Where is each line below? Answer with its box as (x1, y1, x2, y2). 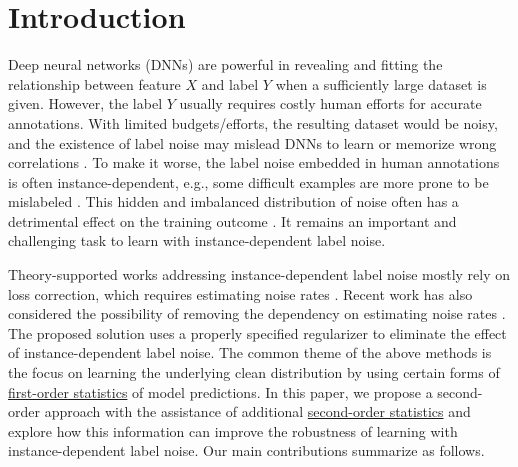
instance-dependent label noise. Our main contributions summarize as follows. (8, 440, 485, 461)
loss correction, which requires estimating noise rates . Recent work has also (8, 283, 473, 304)
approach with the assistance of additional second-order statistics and (44, 401, 471, 422)
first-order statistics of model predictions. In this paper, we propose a (8, 381, 433, 402)
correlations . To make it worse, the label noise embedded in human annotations (8, 152, 500, 173)
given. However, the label (8, 93, 163, 114)
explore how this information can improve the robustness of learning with (8, 420, 458, 441)
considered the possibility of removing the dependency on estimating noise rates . (8, 303, 506, 324)
